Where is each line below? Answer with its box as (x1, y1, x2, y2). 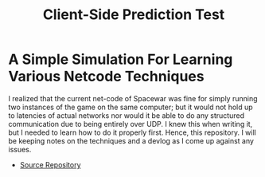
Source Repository (19, 159, 81, 169)
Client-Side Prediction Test (42, 6, 225, 24)
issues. (8, 144, 32, 154)
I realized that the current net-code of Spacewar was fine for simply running (8, 93, 258, 103)
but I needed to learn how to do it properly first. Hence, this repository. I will (8, 128, 256, 137)
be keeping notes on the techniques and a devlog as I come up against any (8, 136, 255, 145)
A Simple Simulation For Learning (8, 50, 233, 69)
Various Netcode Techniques (8, 68, 205, 85)
